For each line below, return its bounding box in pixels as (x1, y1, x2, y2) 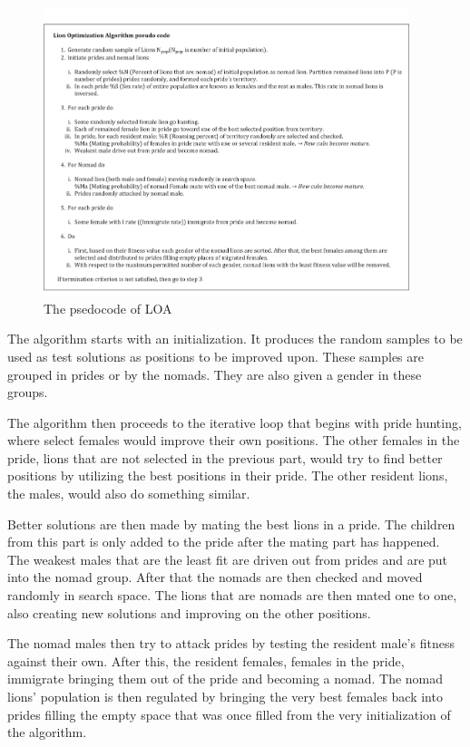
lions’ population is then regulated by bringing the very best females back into (7, 687, 443, 706)
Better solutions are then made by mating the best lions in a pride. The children (7, 514, 455, 533)
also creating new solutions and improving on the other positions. (7, 603, 371, 622)
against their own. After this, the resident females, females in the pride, (7, 651, 405, 670)
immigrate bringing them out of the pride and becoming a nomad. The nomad (7, 669, 444, 688)
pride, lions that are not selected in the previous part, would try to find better (7, 448, 443, 467)
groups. (7, 383, 48, 402)
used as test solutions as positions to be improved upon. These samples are (7, 346, 424, 365)
